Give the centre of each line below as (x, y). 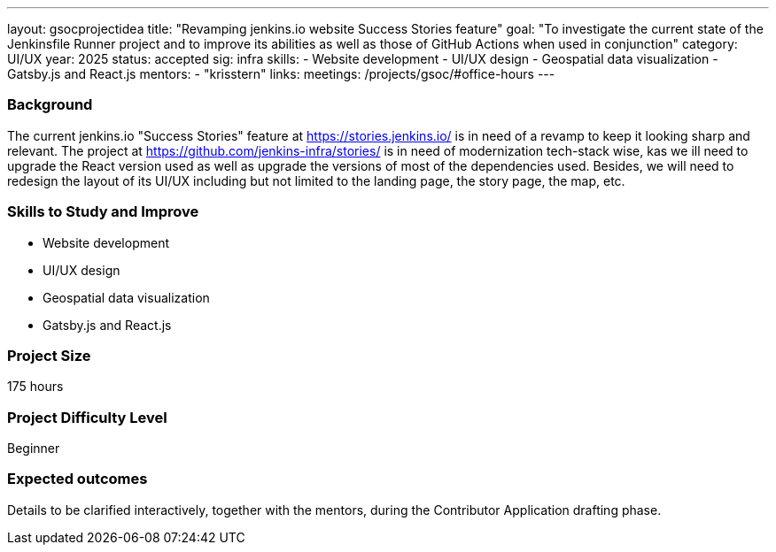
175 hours (35, 387)
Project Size (49, 355)
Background (50, 105)
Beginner (34, 448)
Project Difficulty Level (87, 417)
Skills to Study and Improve (103, 212)
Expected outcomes (78, 479)
